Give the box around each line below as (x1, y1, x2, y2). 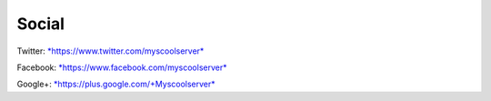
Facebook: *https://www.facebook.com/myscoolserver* (16, 62, 227, 73)
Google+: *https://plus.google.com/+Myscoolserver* (16, 78, 215, 90)
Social (16, 14, 65, 34)
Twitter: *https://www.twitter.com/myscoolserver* (16, 45, 205, 56)
